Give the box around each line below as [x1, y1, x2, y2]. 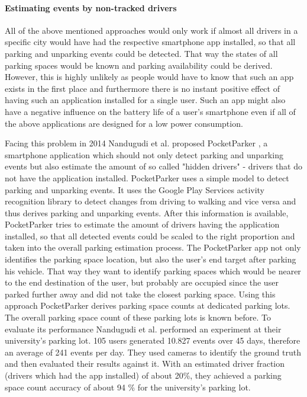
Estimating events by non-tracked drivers [5, 1, 177, 14]
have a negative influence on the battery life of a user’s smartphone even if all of [5, 105, 296, 117]
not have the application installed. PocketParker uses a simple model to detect [5, 171, 289, 184]
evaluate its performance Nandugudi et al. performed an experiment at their [5, 322, 282, 335]
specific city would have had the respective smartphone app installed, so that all [5, 36, 296, 48]
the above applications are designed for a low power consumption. [5, 117, 243, 129]
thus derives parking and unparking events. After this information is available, [5, 206, 289, 219]
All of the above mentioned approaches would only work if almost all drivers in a [5, 24, 298, 36]
